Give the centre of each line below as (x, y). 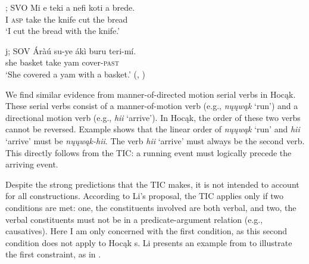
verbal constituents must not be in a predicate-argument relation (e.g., (134, 219)
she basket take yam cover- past (62, 62)
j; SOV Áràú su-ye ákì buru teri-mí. (71, 50)
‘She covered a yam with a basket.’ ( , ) (75, 74)
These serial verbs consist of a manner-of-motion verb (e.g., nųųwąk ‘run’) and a (152, 106)
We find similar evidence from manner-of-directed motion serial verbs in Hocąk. (151, 94)
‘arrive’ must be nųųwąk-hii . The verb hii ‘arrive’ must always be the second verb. (155, 140)
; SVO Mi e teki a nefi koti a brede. (70, 7)
